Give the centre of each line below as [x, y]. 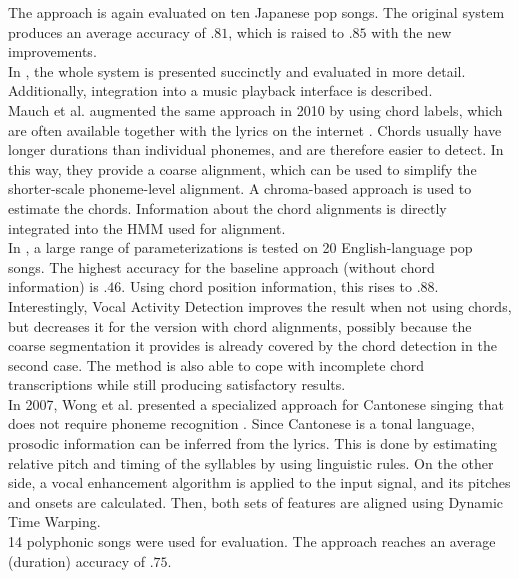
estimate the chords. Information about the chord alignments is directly [227, 207]
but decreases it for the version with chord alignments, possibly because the [240, 325]
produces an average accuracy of [107, 31]
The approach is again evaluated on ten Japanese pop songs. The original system [256, 12]
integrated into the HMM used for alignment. [147, 227]
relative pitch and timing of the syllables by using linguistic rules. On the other [251, 462]
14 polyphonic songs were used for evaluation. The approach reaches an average [252, 541]
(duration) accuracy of [76, 560]
